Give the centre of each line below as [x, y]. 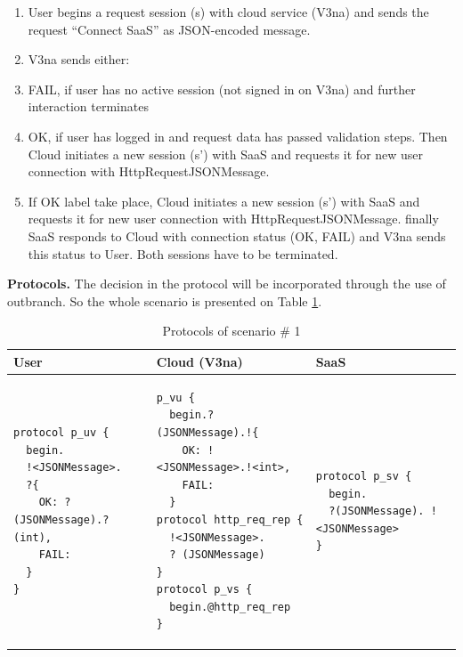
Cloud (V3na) [199, 361]
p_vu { [175, 397]
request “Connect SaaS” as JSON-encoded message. [169, 29]
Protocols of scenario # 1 [231, 331]
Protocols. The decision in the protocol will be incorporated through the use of [227, 284]
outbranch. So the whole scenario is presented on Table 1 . [165, 300]
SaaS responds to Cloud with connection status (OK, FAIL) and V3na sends [237, 235]
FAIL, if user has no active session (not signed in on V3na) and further [222, 89]
